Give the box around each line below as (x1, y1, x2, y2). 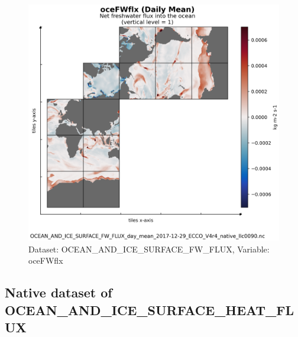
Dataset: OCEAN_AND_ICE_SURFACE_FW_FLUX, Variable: (28, 242, 270, 255)
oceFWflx (28, 254, 63, 267)
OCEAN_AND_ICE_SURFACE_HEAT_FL (5, 300, 294, 319)
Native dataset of (5, 283, 112, 302)
